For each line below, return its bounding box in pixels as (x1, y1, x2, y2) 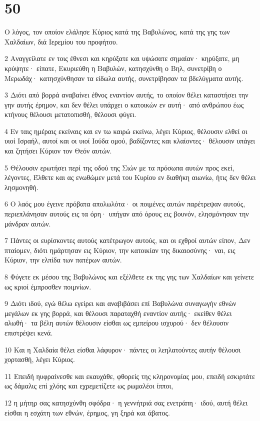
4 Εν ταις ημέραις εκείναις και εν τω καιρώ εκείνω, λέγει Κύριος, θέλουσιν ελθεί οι (4, 125, 247, 136)
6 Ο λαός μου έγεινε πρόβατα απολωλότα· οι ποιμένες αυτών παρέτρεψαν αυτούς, (4, 198, 245, 209)
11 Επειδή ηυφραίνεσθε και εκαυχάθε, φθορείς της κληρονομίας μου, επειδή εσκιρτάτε (4, 370, 255, 381)
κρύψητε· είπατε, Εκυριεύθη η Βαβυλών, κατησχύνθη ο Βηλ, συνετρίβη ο (4, 62, 222, 73)
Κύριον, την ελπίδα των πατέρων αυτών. (4, 254, 122, 265)
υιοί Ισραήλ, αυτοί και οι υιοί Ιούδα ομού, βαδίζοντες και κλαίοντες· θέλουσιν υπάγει (4, 135, 255, 146)
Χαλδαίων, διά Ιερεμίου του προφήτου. (4, 36, 118, 46)
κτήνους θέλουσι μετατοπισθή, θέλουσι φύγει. (4, 109, 136, 119)
